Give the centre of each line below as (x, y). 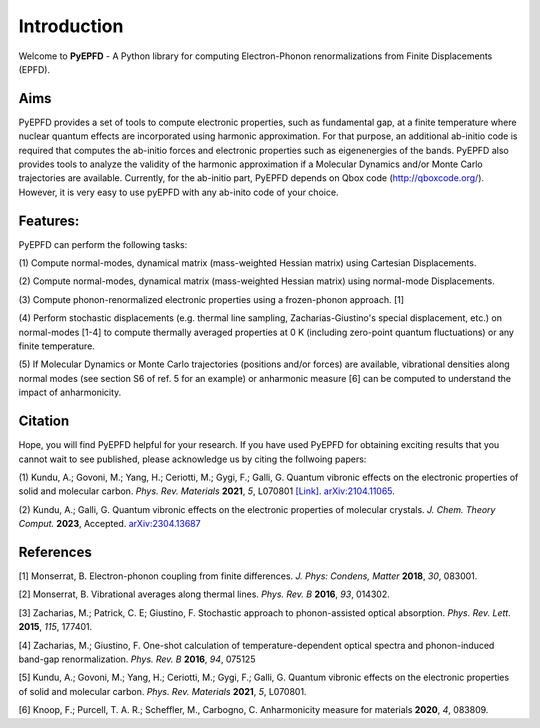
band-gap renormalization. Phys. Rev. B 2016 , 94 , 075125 (137, 659)
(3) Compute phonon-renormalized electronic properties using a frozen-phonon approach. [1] (211, 299)
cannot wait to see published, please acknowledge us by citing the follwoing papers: (192, 459)
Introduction (71, 26)
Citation (44, 421)
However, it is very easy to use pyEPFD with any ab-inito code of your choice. (178, 192)
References (55, 551)
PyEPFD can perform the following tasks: (103, 244)
